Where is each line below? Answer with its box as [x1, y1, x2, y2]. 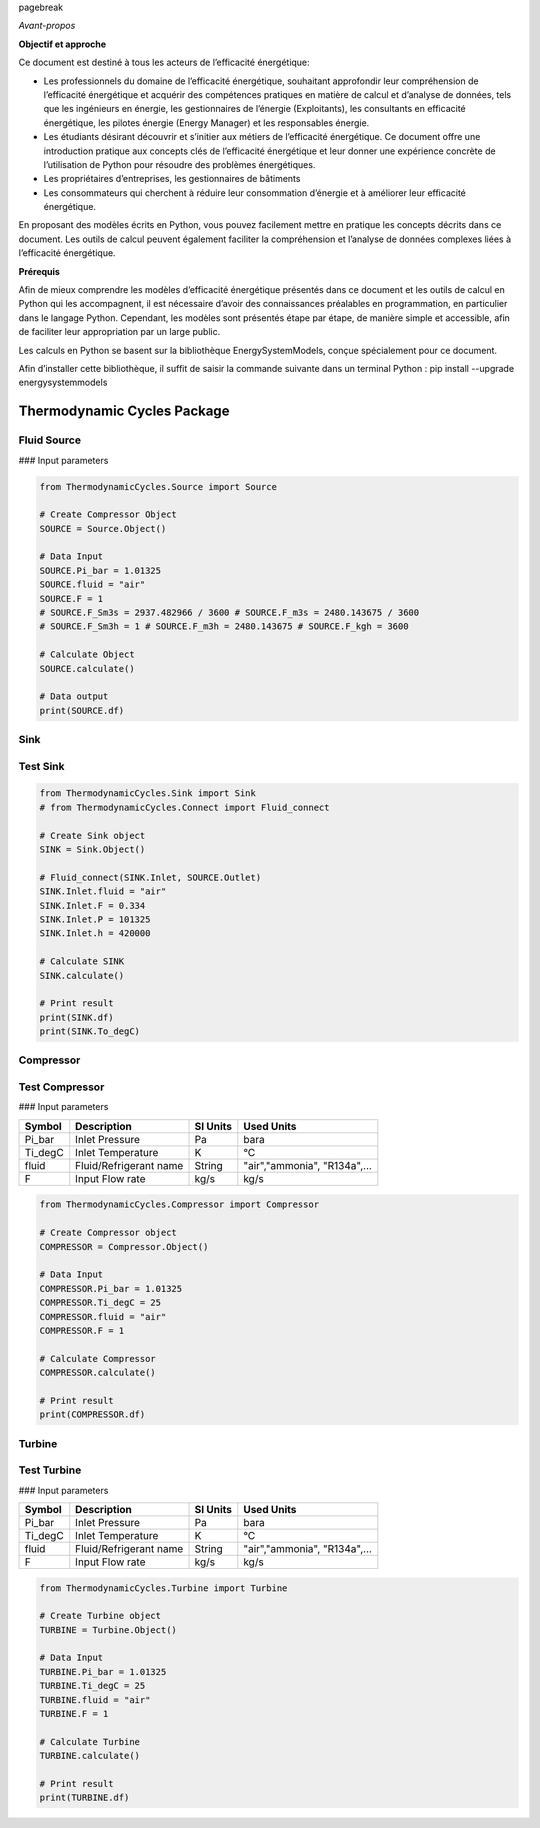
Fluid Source [18, 433, 82, 447]
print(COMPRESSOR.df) [39, 1409, 146, 1420]
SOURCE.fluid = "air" [39, 579, 146, 590]
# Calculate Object [39, 649, 135, 660]
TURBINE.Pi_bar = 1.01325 [39, 1666, 167, 1677]
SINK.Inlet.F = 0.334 [39, 900, 146, 911]
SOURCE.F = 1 [39, 593, 104, 604]
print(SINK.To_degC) [39, 1026, 140, 1037]
